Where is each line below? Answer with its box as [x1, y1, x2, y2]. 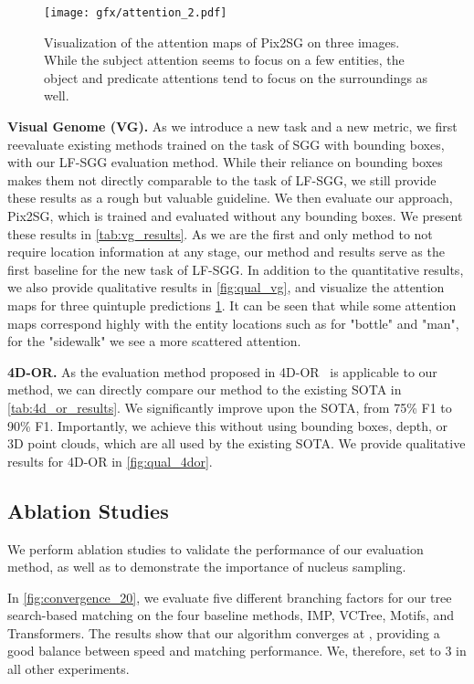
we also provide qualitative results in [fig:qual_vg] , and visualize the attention [7, 278, 445, 297]
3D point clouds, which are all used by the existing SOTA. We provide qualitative [7, 434, 466, 453]
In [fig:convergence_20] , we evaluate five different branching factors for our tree [7, 587, 452, 606]
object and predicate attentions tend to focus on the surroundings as [44, 68, 428, 87]
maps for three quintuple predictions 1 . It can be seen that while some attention [7, 295, 457, 314]
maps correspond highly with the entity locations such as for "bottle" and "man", [7, 313, 459, 332]
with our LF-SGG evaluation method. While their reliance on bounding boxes [7, 153, 443, 172]
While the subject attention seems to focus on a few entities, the [44, 50, 405, 69]
